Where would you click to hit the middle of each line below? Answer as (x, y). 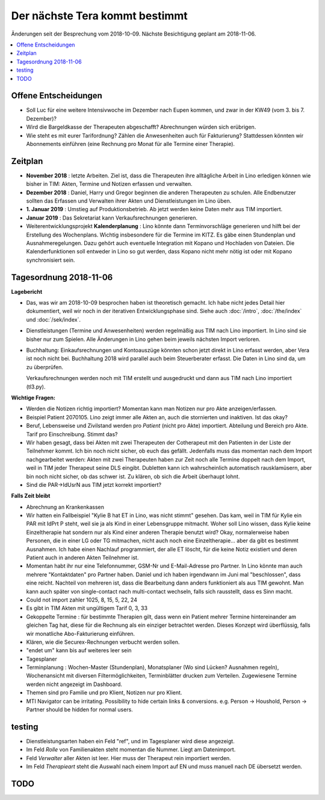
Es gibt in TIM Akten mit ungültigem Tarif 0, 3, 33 (87, 608)
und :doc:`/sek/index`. (54, 319)
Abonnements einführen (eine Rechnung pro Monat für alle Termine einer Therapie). (130, 144)
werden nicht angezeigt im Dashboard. (74, 684)
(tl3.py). (36, 387)
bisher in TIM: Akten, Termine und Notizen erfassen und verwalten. (109, 184)
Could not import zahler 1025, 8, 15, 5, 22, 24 (82, 600)
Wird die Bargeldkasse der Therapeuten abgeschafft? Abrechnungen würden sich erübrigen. (141, 127)
